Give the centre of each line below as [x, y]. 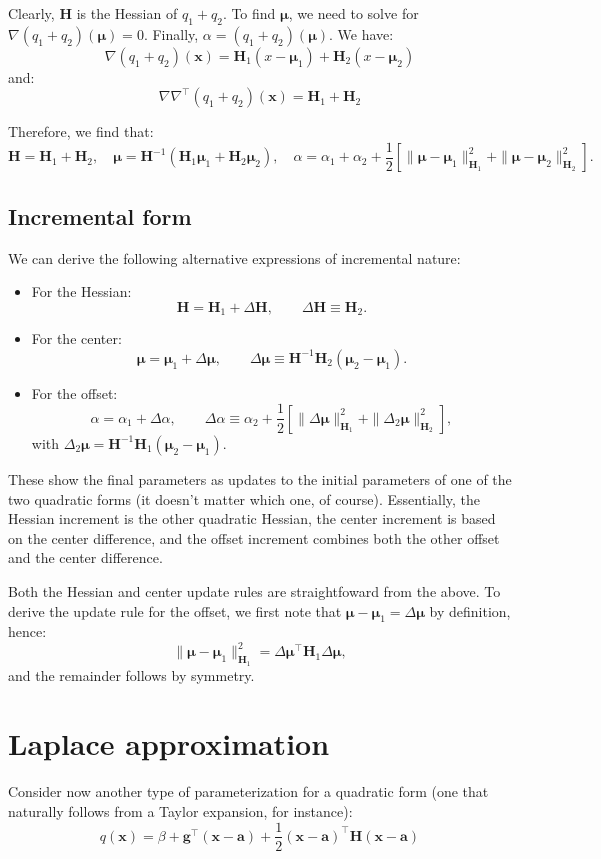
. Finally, [171, 33]
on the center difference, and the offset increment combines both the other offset [254, 537]
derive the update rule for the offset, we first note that [175, 610]
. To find [249, 13]
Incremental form [100, 215]
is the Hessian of [127, 13]
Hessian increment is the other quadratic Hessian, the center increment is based [252, 518]
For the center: [76, 338]
